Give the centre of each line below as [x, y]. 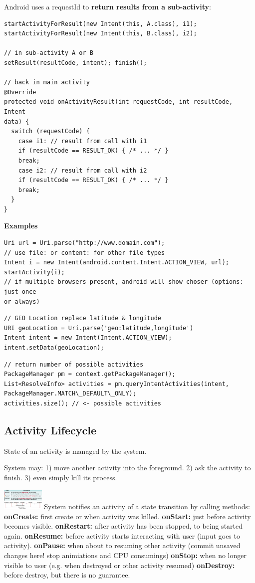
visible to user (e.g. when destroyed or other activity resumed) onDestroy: [120, 565]
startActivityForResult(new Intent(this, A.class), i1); [101, 24]
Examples [21, 226]
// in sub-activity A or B [49, 53]
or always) [22, 301]
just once [20, 292]
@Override [20, 92]
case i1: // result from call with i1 [83, 141]
